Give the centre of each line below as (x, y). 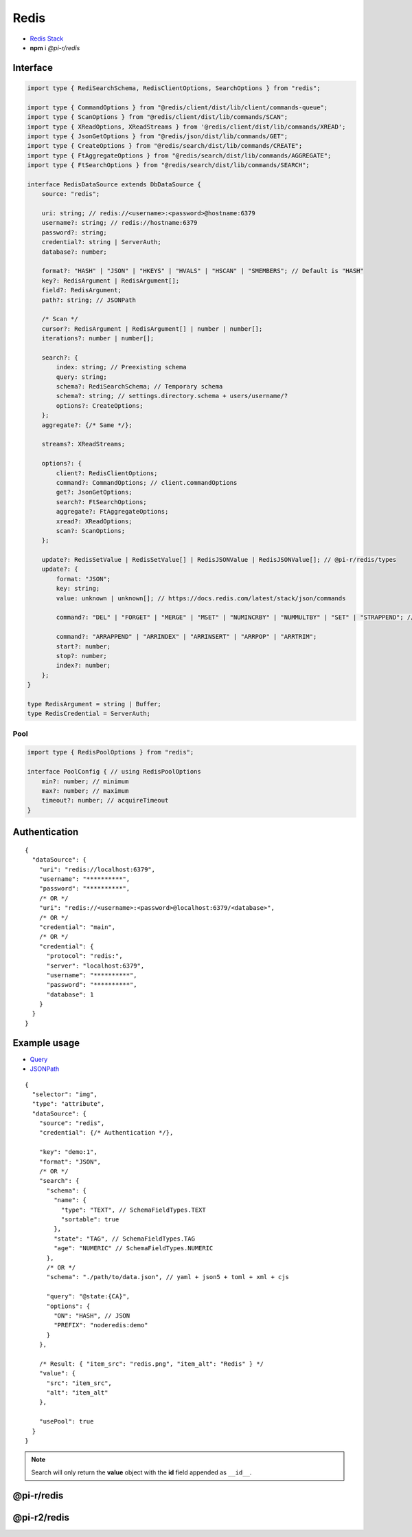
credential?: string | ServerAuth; (101, 242)
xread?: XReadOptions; (94, 521)
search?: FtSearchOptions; (101, 502)
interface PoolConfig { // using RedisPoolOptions (114, 772)
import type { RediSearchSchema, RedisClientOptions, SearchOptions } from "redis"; (174, 88)
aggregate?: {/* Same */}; (87, 425)
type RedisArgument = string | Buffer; (94, 704)
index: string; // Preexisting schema (121, 367)
